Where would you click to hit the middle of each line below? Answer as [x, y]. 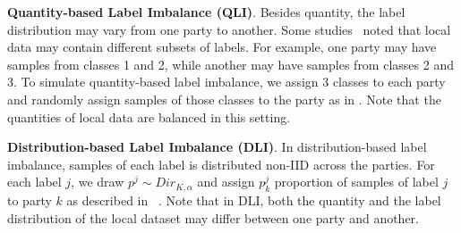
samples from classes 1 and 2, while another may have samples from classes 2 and [230, 64]
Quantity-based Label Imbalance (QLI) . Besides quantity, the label [206, 12]
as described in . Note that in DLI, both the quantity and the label [254, 200]
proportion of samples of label [356, 182]
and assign [226, 182]
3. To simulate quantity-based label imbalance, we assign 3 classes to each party [226, 82]
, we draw [98, 182]
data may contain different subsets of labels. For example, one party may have [222, 47]
